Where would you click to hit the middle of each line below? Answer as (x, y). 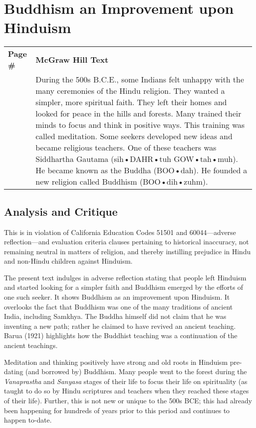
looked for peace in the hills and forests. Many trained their (139, 114)
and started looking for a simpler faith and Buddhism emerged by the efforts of (124, 287)
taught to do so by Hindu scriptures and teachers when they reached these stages (127, 391)
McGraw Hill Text (72, 59)
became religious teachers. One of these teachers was (126, 148)
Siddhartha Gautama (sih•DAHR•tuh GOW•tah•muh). (137, 159)
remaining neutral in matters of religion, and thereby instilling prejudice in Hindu (127, 251)
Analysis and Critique (61, 211)
